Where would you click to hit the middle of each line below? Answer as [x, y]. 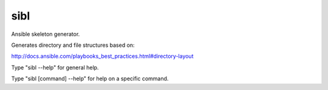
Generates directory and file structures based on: [73, 45]
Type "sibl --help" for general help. [55, 67]
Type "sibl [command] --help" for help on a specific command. [90, 78]
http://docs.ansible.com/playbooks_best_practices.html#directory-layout [102, 56]
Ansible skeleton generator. [46, 34]
